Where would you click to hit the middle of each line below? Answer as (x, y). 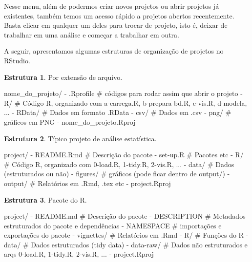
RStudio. (17, 60)
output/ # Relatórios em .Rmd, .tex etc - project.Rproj (87, 183)
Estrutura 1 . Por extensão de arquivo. (63, 77)
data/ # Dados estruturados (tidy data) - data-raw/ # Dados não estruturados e (126, 244)
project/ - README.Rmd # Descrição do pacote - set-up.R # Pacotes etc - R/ (124, 155)
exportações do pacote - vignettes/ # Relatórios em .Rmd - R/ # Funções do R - (126, 235)
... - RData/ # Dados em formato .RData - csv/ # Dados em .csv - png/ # (118, 112)
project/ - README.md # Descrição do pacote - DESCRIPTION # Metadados (125, 216)
